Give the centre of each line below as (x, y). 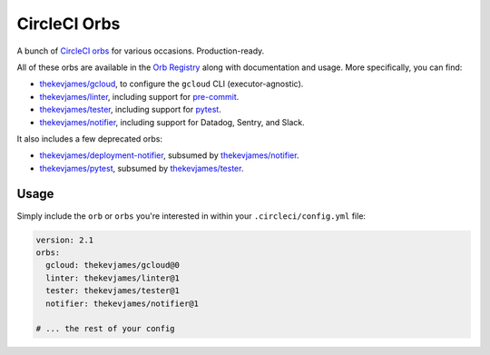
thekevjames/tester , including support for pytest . (130, 110)
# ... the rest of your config (106, 329)
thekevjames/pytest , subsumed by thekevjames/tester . (142, 168)
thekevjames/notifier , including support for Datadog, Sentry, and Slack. (172, 122)
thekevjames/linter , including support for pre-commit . (139, 96)
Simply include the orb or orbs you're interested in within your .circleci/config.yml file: (191, 216)
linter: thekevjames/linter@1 (113, 278)
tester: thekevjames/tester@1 (113, 291)
